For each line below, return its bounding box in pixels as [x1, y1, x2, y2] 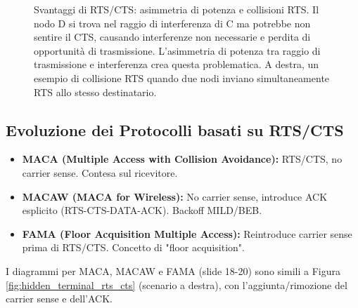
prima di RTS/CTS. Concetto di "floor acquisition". [22, 240, 245, 255]
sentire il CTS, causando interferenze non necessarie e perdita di [34, 29, 311, 44]
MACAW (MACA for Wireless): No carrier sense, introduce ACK [22, 189, 328, 203]
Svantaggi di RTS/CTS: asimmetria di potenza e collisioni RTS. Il [34, 2, 319, 16]
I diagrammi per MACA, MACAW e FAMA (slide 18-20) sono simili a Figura [6, 263, 340, 278]
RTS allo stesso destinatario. [34, 84, 157, 99]
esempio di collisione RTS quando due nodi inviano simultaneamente [34, 70, 330, 85]
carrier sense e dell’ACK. [6, 291, 113, 306]
